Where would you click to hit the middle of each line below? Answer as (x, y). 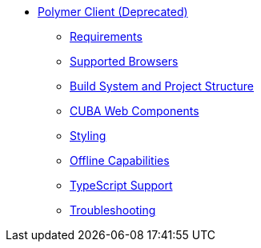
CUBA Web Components (135, 111)
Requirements (106, 36)
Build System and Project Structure (162, 86)
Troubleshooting (113, 210)
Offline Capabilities (120, 160)
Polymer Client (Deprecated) (113, 12)
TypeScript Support (121, 185)
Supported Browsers (124, 61)
